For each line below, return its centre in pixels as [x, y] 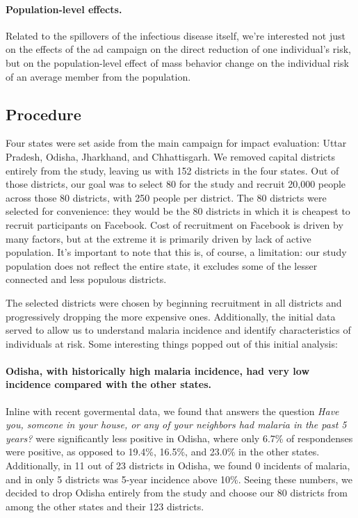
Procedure [43, 114]
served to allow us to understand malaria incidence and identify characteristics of [178, 330]
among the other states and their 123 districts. [105, 506]
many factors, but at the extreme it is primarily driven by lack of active [158, 238]
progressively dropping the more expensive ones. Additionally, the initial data [171, 316]
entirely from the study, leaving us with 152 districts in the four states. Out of [172, 170]
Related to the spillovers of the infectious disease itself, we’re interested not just [176, 35]
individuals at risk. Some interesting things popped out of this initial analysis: [172, 343]
